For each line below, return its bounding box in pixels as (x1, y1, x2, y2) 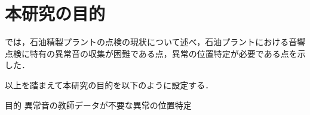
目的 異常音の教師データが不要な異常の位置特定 (5, 98, 192, 111)
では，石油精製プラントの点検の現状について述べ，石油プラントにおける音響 (5, 36, 306, 48)
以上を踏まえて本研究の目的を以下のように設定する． (5, 78, 214, 91)
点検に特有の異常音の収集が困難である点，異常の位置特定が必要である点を (5, 47, 297, 59)
